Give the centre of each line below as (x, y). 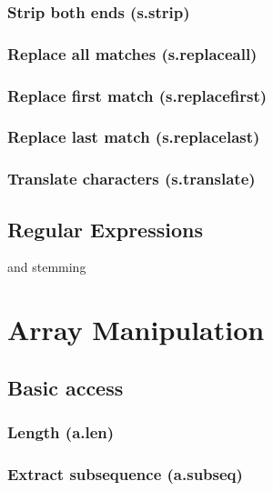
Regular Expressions (105, 229)
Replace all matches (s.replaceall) (132, 53)
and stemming (47, 267)
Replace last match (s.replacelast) (134, 137)
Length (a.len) (61, 432)
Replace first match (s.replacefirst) (137, 95)
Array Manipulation (136, 330)
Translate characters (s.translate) (131, 179)
